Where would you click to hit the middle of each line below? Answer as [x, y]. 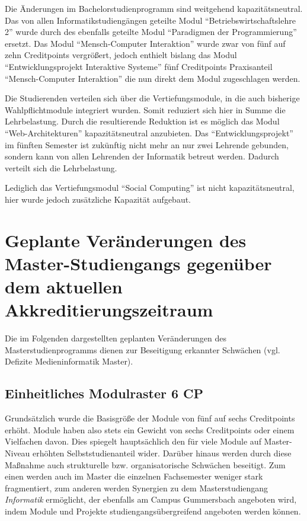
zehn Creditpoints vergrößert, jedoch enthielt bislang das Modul [121, 55]
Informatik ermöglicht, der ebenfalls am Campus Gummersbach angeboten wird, [151, 499]
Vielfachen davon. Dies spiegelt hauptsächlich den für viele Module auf [133, 441]
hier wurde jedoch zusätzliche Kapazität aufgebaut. [98, 199]
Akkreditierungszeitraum [109, 310]
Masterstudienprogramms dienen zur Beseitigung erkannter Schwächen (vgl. [143, 349]
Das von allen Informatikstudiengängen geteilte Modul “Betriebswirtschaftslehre [150, 20]
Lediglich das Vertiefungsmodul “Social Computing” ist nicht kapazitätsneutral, [150, 188]
